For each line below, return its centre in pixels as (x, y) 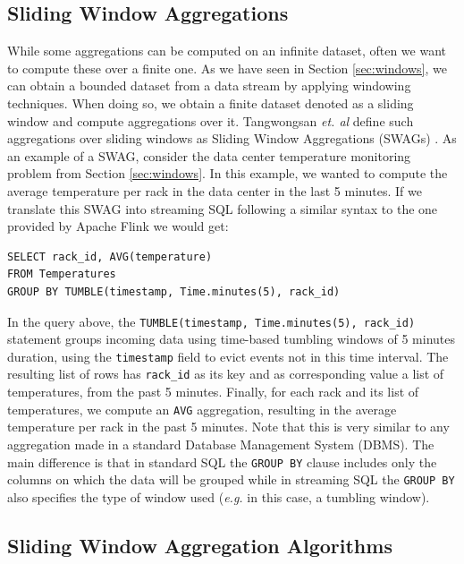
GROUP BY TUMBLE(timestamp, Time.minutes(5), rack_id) (174, 291)
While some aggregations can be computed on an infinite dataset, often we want (227, 51)
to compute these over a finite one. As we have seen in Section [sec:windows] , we (227, 68)
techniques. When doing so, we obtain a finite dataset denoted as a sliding (211, 103)
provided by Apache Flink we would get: (118, 226)
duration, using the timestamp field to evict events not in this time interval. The (228, 356)
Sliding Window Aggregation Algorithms (200, 545)
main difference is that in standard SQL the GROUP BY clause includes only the (222, 461)
